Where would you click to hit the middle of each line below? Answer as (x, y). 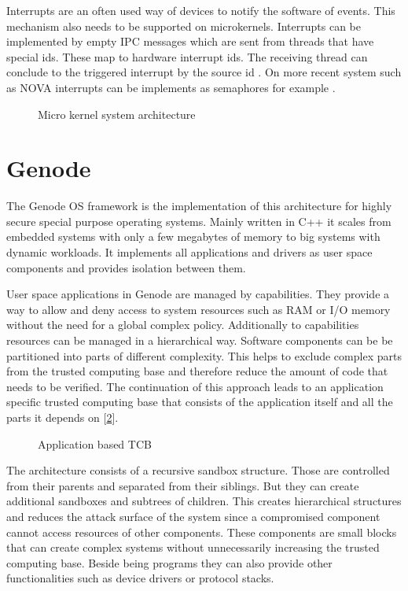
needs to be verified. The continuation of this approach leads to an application (195, 386)
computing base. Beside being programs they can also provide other (169, 562)
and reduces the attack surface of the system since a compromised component (193, 516)
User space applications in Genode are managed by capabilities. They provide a (198, 294)
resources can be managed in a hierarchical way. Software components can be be (200, 340)
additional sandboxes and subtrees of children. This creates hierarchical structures (204, 501)
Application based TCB (95, 443)
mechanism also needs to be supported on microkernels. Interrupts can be (184, 26)
